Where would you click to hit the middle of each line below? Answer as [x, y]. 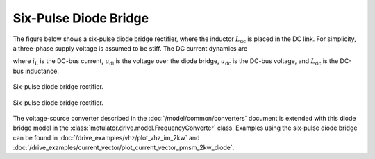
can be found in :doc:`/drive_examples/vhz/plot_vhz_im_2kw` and [106, 137]
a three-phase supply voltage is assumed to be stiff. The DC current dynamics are [130, 48]
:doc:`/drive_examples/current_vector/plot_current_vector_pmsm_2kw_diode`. [124, 148]
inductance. [42, 71]
